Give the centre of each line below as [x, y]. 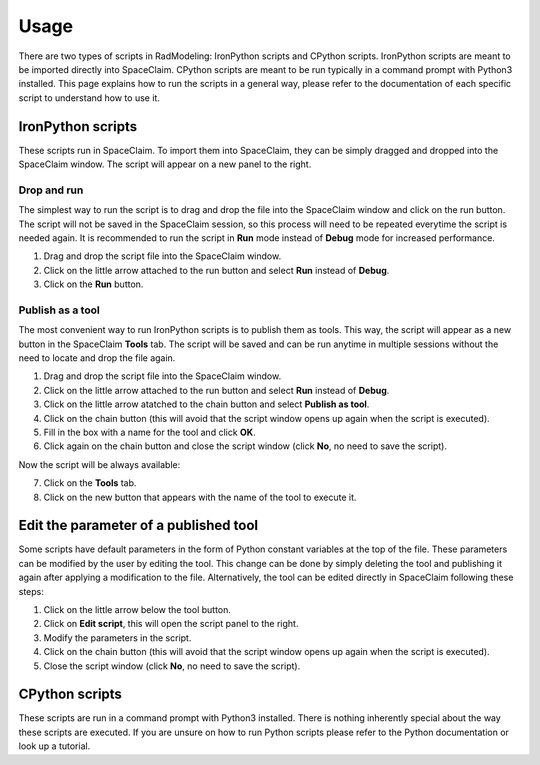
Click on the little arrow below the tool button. [137, 610]
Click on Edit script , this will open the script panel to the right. [171, 624]
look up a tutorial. [54, 746]
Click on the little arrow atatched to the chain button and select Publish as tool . [206, 404]
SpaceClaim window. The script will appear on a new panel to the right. [165, 164]
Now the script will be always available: [99, 464]
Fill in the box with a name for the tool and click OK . [149, 432]
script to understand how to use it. [89, 97]
